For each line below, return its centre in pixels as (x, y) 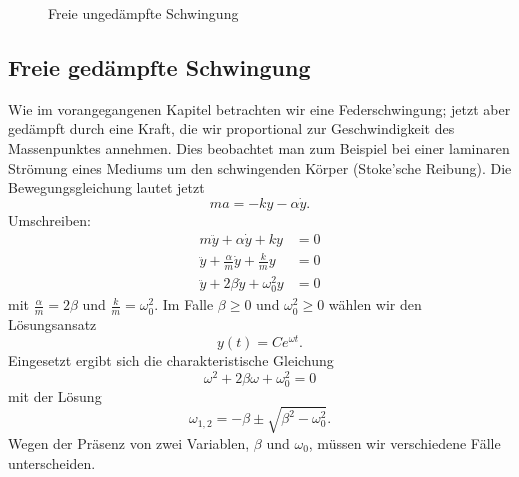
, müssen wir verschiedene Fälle (404, 442)
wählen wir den (375, 304)
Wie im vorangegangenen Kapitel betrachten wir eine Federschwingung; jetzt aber (259, 108)
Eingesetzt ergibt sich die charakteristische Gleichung (171, 359)
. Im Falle (184, 304)
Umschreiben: (49, 219)
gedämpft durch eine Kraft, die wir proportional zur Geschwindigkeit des (231, 128)
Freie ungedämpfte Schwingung (143, 13)
